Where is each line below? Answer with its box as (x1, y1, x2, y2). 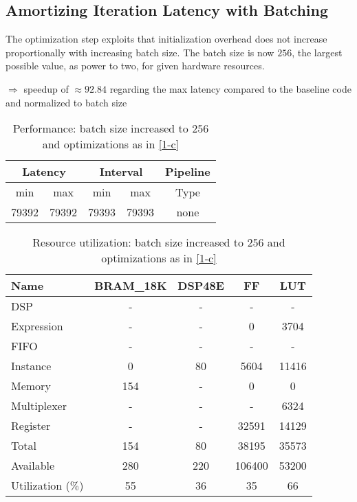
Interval (99, 163, 143, 180)
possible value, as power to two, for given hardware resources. (6, 58, 265, 73)
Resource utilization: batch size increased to (32, 234, 244, 251)
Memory (11, 378, 51, 394)
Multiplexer (11, 398, 67, 414)
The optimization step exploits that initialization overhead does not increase (6, 32, 327, 46)
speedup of (23, 81, 69, 95)
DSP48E (177, 277, 224, 294)
